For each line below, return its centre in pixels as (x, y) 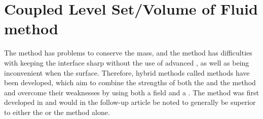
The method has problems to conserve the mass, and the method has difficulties (128, 53)
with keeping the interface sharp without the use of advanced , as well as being (127, 62)
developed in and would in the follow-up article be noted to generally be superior (130, 102)
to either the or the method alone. (57, 112)
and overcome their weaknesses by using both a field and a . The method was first (131, 92)
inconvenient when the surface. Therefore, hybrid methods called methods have (127, 72)
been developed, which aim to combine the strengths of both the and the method (130, 82)
